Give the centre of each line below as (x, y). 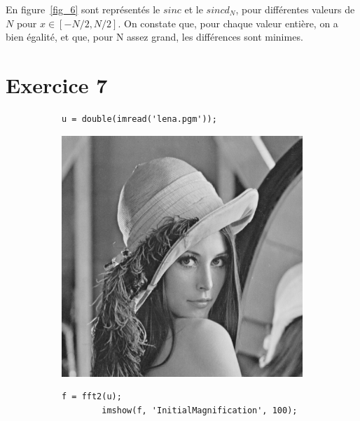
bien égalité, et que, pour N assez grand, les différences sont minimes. (154, 37)
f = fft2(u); (92, 397)
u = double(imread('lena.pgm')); (139, 119)
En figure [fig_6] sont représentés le (83, 9)
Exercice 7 (57, 84)
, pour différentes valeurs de (295, 9)
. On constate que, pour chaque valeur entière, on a (228, 23)
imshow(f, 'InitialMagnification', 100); (200, 410)
